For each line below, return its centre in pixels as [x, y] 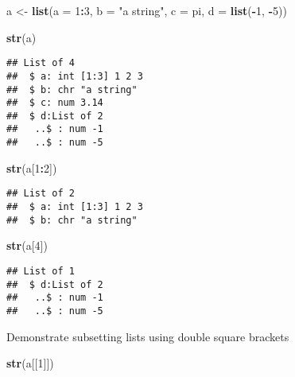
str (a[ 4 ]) [27, 245]
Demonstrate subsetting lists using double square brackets [148, 336]
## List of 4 [41, 63]
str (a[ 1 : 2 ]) [32, 167]
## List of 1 [41, 271]
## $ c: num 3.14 [55, 103]
